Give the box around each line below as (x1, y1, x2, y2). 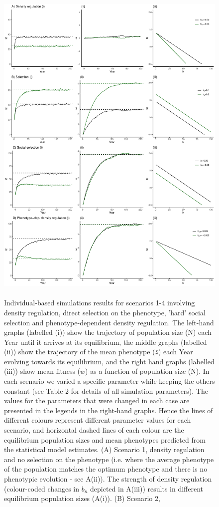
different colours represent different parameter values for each (4, 415, 191, 425)
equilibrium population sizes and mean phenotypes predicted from (4, 434, 206, 445)
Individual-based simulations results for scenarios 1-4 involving (4, 297, 195, 308)
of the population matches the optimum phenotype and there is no (4, 464, 208, 474)
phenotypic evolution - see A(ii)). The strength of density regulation (4, 474, 212, 484)
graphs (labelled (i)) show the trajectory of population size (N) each (4, 327, 212, 337)
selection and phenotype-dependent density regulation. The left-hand (4, 317, 214, 327)
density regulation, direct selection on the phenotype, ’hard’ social (4, 307, 206, 317)
